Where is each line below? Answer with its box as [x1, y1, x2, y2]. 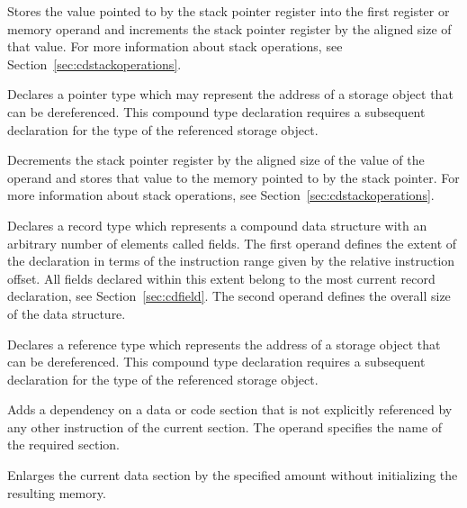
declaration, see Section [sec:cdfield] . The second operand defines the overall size [7, 286, 451, 305]
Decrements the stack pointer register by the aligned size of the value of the [7, 150, 425, 169]
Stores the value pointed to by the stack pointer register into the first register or [7, 2, 450, 20]
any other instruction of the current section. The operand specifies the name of [7, 417, 443, 436]
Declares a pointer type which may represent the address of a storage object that [7, 85, 454, 104]
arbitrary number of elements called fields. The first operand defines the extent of [7, 233, 457, 252]
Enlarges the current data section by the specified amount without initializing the [7, 466, 458, 485]
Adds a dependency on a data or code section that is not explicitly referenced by [7, 400, 453, 419]
